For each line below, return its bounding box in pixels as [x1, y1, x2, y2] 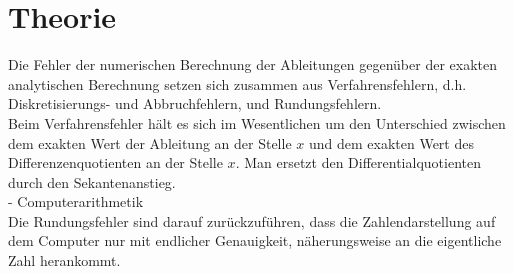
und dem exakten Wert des [308, 132, 474, 153]
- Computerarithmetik [8, 191, 144, 212]
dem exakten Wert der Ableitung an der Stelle [8, 132, 292, 153]
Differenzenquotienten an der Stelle [8, 152, 223, 173]
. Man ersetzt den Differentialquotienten [235, 152, 481, 173]
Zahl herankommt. [8, 250, 121, 271]
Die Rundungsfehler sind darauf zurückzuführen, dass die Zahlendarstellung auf [8, 210, 496, 231]
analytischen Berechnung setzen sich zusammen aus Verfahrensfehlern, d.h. [8, 73, 467, 94]
